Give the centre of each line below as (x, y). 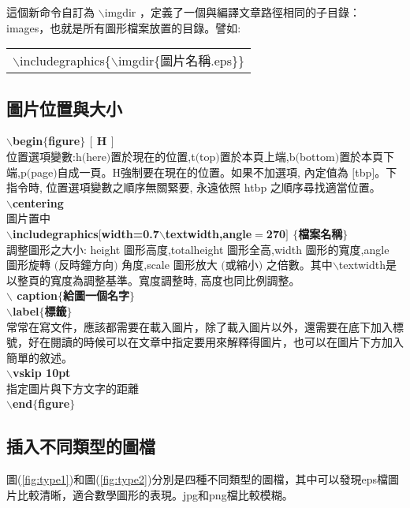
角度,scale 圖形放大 (170, 265)
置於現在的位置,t (153, 156)
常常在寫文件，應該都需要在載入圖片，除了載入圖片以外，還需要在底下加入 (199, 326)
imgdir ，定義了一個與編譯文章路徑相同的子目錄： (233, 12)
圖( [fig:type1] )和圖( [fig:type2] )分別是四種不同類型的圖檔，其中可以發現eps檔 (197, 479)
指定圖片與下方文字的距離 (73, 388)
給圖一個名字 (96, 295)
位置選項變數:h (44, 156)
